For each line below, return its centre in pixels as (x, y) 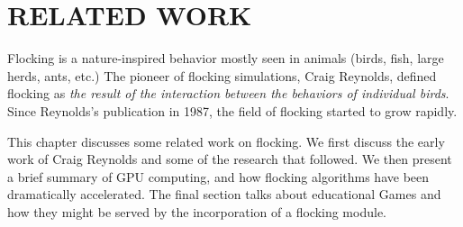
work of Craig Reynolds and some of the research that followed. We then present (230, 159)
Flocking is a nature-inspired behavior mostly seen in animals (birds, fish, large (226, 58)
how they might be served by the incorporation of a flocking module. (197, 211)
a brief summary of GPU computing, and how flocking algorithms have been (218, 176)
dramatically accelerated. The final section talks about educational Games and (224, 194)
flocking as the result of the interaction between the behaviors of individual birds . (228, 93)
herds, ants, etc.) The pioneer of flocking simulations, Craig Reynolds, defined (222, 75)
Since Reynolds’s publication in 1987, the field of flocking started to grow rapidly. (232, 110)
